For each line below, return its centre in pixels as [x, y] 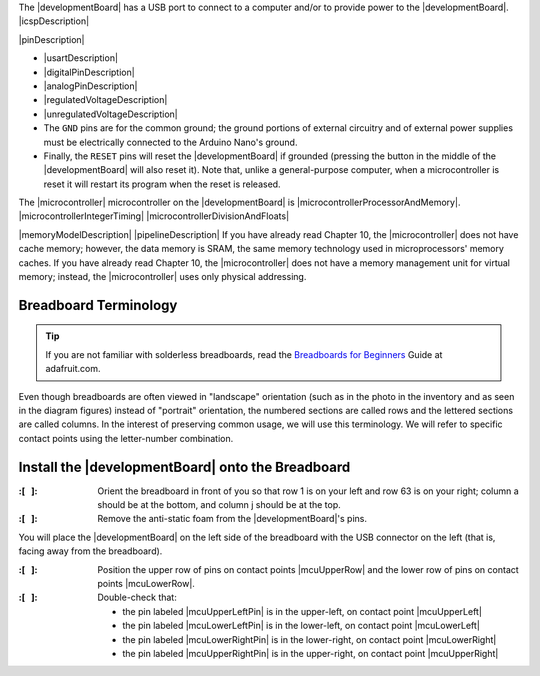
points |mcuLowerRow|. [146, 584]
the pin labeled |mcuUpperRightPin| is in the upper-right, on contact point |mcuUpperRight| [310, 653]
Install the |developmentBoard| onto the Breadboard [184, 466]
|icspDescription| [54, 21]
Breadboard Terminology [98, 305]
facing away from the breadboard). [90, 551]
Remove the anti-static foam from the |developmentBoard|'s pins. [232, 519]
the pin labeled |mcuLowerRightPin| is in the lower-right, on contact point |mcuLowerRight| [309, 639]
